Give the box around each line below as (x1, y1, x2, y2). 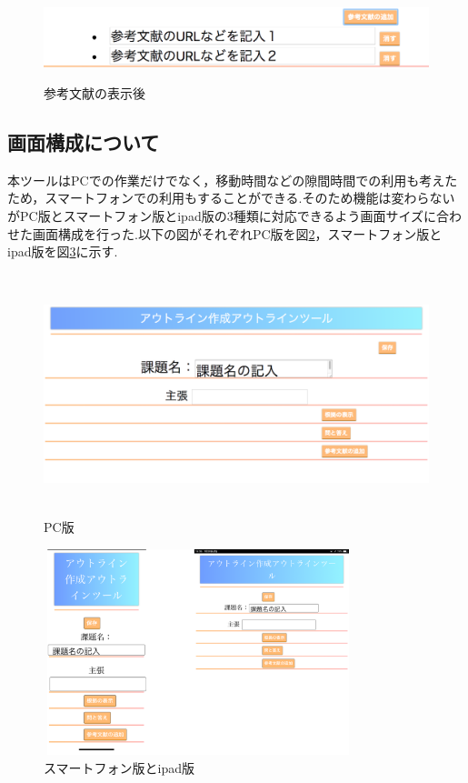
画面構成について (7, 128, 160, 156)
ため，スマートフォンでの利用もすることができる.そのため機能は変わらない (7, 188, 455, 207)
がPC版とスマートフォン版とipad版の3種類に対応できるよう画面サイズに (7, 206, 436, 226)
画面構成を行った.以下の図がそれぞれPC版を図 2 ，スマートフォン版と (32, 224, 443, 243)
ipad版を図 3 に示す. (7, 242, 118, 261)
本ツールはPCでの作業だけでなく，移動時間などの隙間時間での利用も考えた (7, 170, 458, 189)
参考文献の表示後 (44, 84, 145, 103)
